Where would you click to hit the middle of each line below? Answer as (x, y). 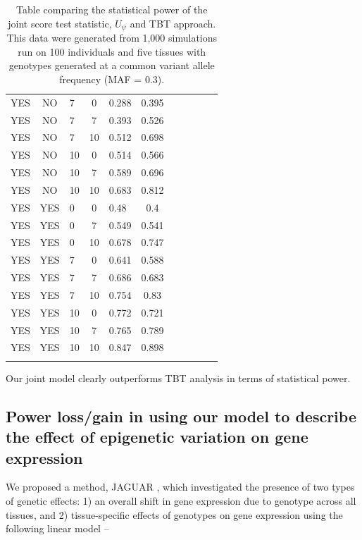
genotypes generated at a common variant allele (112, 65)
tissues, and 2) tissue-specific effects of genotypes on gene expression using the (174, 514)
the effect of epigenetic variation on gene (157, 437)
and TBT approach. (173, 23)
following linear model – (57, 528)
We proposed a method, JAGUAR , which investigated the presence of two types (180, 487)
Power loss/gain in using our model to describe (181, 416)
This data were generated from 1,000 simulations (112, 38)
